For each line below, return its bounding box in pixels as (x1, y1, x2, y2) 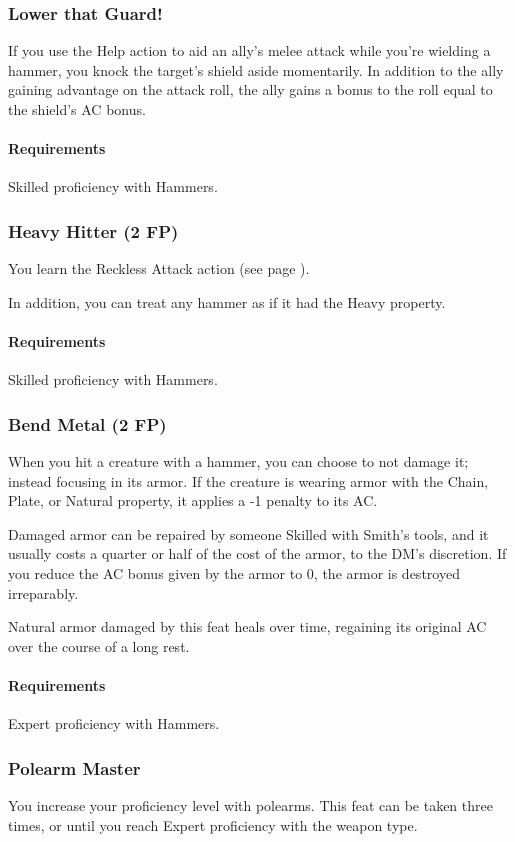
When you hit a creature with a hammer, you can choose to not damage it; (8, 451, 469, 471)
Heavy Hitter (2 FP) (8, 218, 179, 243)
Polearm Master (8, 755, 141, 780)
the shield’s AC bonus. (8, 99, 146, 119)
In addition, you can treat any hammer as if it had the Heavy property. (8, 291, 446, 312)
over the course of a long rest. (8, 635, 190, 656)
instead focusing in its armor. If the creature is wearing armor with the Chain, (8, 470, 489, 491)
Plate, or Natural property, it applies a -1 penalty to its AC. (8, 490, 378, 511)
